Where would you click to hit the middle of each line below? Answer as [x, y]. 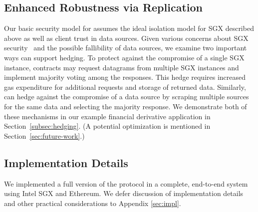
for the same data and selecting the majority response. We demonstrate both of [126, 106]
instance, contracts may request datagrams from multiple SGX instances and [122, 67]
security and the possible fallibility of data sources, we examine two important [126, 48]
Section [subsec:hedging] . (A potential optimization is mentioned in [107, 126]
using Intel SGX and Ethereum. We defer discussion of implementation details [124, 193]
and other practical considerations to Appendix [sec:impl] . [93, 203]
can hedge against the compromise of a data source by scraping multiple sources [127, 97]
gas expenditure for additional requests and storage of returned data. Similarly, [125, 87]
